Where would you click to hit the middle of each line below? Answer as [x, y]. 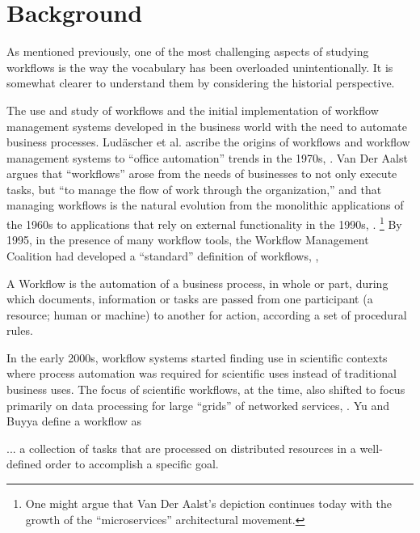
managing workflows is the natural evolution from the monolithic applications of [205, 205]
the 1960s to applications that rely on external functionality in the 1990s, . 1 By [204, 223]
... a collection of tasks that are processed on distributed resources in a [181, 448]
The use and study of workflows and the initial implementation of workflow [193, 110]
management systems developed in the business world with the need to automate [207, 126]
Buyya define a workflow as [74, 421]
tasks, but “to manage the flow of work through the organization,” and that [194, 189]
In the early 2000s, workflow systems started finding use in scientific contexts [197, 357]
